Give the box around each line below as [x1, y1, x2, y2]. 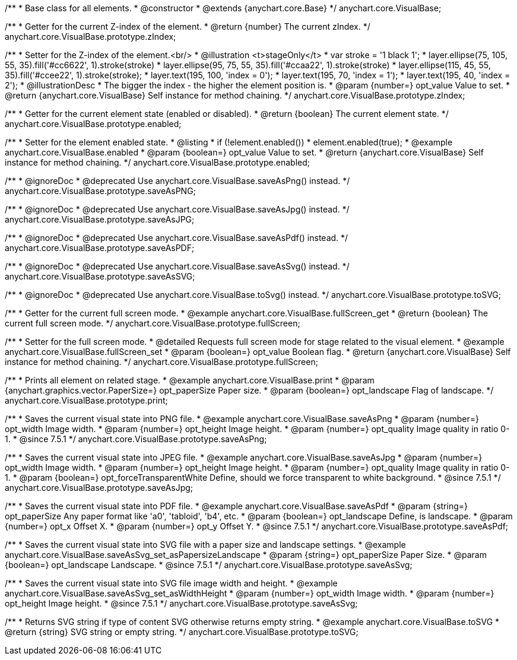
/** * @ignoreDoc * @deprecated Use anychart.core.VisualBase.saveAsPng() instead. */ [5, 176, 350, 186]
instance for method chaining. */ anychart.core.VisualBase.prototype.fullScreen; [5, 357, 318, 367]
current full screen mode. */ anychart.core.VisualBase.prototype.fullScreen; [5, 318, 300, 328]
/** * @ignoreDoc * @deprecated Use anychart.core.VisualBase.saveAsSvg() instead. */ [5, 261, 350, 271]
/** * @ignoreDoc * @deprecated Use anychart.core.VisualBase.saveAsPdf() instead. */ [5, 233, 348, 243]
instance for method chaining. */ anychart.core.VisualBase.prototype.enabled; [5, 157, 310, 167]
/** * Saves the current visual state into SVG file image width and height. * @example [5, 578, 338, 588]
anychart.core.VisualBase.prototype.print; [5, 395, 168, 405]
